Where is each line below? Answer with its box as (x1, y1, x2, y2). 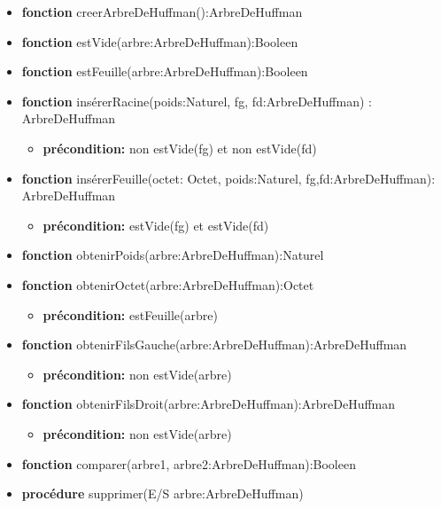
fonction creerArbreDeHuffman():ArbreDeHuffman (21, 3, 303, 20)
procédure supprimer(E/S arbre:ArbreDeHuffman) (21, 484, 304, 503)
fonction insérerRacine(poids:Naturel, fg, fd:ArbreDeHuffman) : (21, 91, 372, 110)
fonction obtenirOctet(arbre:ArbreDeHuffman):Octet (21, 275, 314, 294)
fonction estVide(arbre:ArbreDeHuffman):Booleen (21, 32, 298, 51)
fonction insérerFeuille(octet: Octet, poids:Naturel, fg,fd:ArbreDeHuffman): (21, 168, 436, 187)
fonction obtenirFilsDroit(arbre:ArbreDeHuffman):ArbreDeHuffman (21, 395, 396, 413)
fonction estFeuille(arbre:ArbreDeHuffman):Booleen (21, 62, 308, 81)
